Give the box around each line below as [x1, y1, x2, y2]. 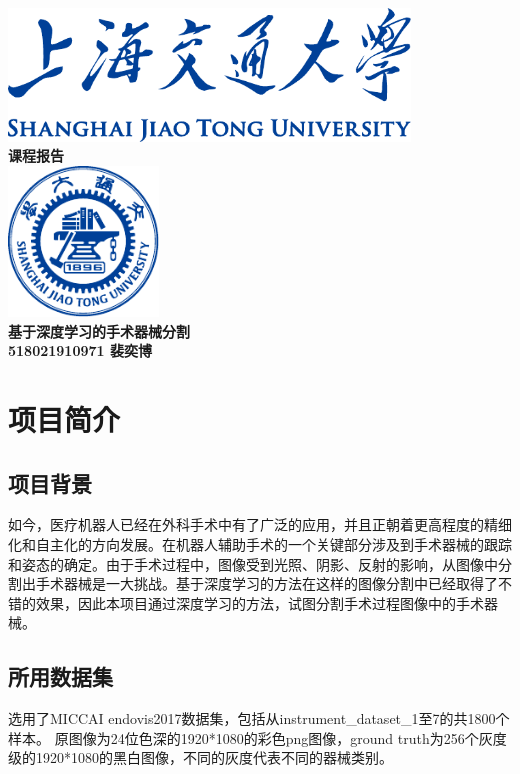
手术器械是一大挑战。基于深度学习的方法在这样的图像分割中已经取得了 [35, 573, 498, 594]
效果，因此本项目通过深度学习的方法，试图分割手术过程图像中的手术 [35, 592, 484, 613]
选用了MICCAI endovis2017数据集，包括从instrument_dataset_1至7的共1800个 [8, 708, 510, 729]
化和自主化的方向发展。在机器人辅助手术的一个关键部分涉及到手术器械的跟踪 [8, 534, 512, 555]
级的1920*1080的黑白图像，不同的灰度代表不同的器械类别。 [8, 747, 393, 768]
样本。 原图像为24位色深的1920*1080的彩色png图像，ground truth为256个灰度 [8, 727, 507, 748]
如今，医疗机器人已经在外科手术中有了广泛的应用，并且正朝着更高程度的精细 [8, 514, 512, 535]
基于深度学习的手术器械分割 [8, 320, 190, 341]
